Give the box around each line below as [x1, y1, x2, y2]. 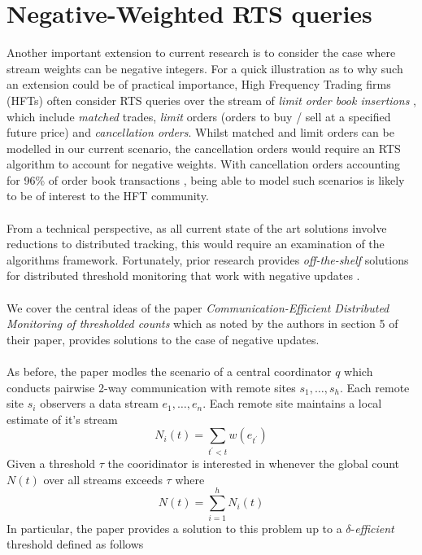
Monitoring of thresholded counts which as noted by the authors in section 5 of [7, 315, 398, 332]
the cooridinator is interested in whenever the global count [107, 455, 400, 472]
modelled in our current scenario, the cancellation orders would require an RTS [7, 139, 401, 156]
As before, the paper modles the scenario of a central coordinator [7, 363, 332, 379]
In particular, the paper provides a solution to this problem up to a [7, 519, 342, 536]
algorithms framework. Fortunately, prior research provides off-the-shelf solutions [7, 251, 409, 268]
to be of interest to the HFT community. [7, 187, 209, 204]
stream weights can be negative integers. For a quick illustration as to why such [7, 59, 403, 76]
